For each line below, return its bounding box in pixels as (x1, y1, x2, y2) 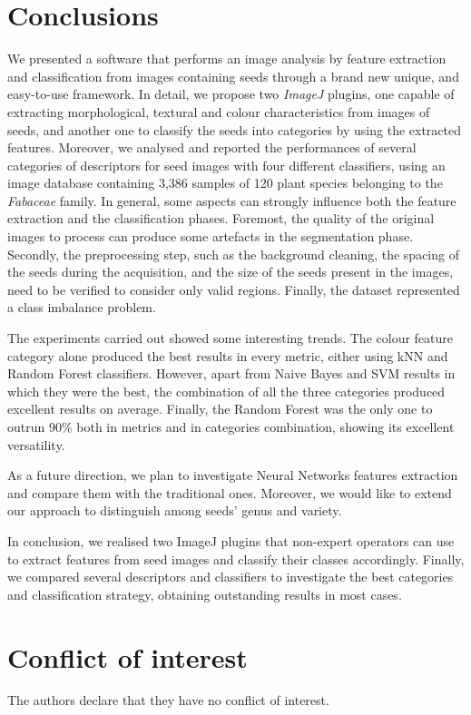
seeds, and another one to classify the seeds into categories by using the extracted (7, 120, 462, 139)
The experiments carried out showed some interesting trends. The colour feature (7, 328, 454, 348)
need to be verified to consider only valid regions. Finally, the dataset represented (7, 279, 460, 299)
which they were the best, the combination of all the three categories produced (7, 381, 446, 400)
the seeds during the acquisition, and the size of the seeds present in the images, (7, 262, 454, 281)
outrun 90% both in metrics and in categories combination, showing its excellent (7, 417, 455, 436)
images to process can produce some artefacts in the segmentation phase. (7, 227, 414, 246)
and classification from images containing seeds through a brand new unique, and (7, 66, 459, 85)
